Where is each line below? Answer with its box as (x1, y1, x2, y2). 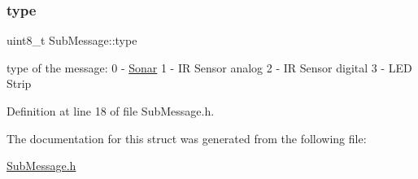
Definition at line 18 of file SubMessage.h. (7, 103, 215, 119)
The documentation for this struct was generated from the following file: (7, 129, 367, 146)
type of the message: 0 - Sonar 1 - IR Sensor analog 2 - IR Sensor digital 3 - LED (7, 59, 412, 76)
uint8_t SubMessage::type (7, 32, 137, 49)
